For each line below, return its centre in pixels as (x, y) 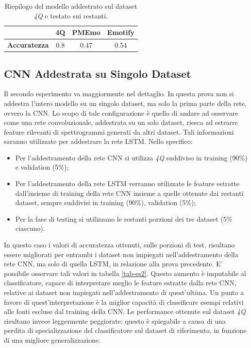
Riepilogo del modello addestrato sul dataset (71, 6)
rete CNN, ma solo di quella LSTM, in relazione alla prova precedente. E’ (113, 264)
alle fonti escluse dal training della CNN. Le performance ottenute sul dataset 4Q (125, 311)
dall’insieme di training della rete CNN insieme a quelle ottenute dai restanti (129, 193)
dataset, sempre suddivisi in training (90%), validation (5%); (106, 202)
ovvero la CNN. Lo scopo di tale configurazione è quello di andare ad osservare (121, 113)
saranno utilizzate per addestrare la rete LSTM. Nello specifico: (98, 141)
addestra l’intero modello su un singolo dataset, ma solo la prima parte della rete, (125, 103)
